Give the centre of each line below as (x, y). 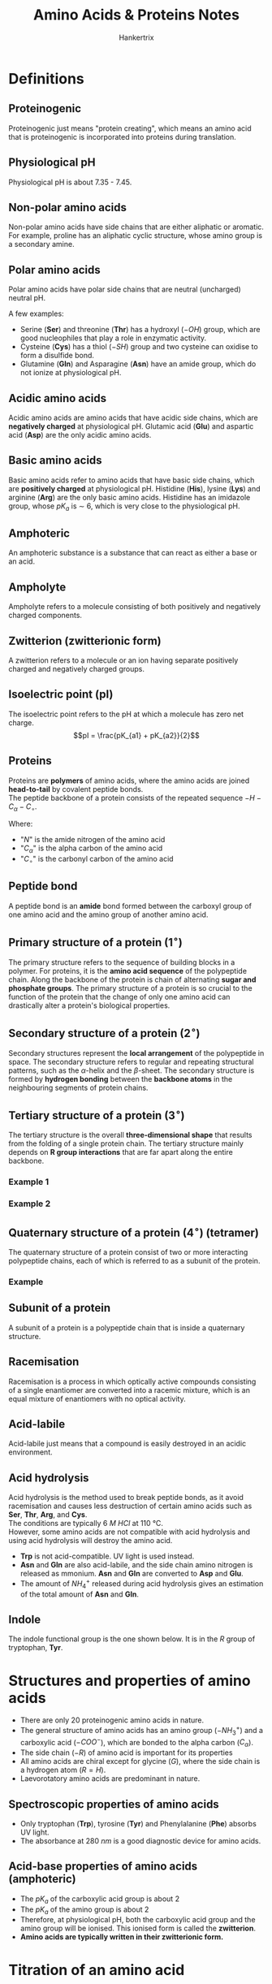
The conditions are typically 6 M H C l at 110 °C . (86, 1524)
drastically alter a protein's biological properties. (89, 1005)
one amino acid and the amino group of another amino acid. (108, 914)
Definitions (47, 78)
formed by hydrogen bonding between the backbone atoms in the (121, 1078)
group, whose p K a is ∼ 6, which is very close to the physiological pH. (125, 507)
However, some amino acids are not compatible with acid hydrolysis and (129, 1532)
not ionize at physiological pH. (71, 373)
